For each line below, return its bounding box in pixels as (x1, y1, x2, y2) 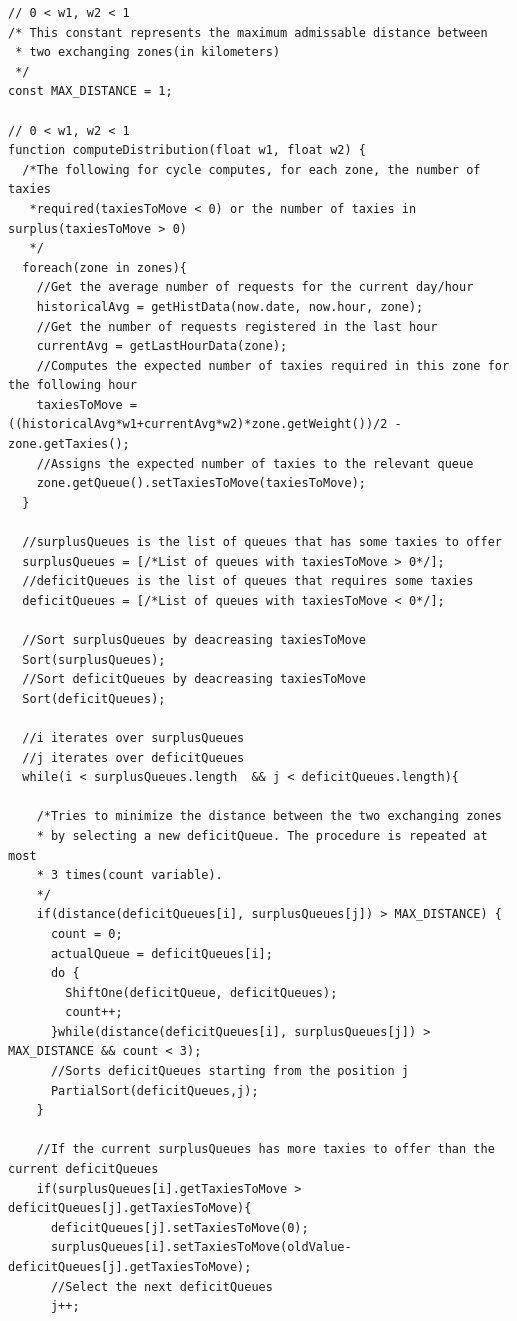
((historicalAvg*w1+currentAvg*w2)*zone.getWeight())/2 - (8, 417, 402, 432)
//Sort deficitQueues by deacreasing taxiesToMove (22, 672, 366, 687)
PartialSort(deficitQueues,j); (50, 1083, 259, 1098)
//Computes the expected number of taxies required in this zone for (36, 358, 510, 373)
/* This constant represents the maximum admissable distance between (8, 25, 488, 40)
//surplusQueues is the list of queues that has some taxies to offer (22, 535, 502, 550)
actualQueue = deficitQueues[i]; (50, 946, 273, 961)
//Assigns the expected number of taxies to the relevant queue (36, 456, 474, 471)
